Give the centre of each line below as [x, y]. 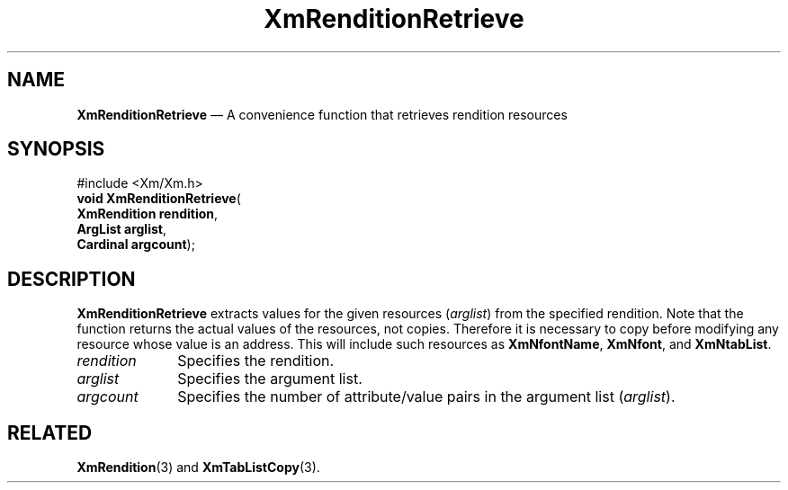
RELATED [50, 432]
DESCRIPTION [72, 279]
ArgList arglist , [121, 229]
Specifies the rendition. [256, 361]
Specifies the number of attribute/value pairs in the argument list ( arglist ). [426, 397]
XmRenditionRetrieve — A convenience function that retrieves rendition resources [322, 114]
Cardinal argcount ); [136, 245]
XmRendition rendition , [148, 214]
